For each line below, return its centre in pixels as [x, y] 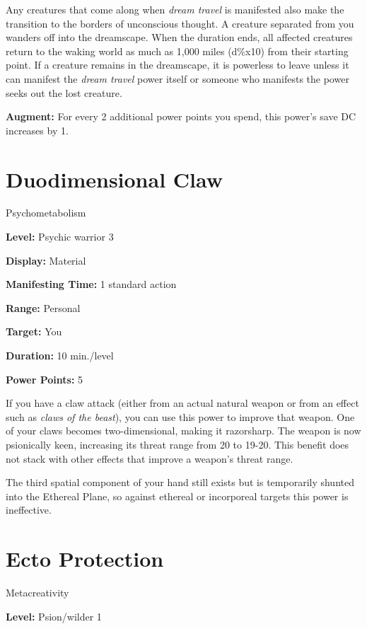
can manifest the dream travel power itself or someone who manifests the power [177, 78]
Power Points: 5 [45, 379]
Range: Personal [43, 307]
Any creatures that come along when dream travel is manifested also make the [175, 9]
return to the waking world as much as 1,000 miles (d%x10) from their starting [177, 51]
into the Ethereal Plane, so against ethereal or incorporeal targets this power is [177, 496]
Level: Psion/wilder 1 [54, 616]
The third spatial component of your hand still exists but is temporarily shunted [180, 482]
